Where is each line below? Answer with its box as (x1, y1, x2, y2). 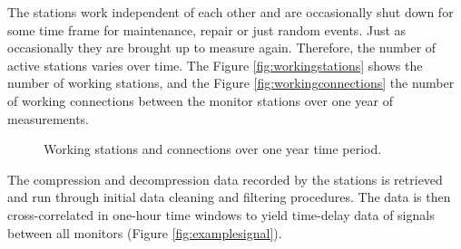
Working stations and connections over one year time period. (44, 139, 382, 158)
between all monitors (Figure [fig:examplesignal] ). (7, 223, 282, 242)
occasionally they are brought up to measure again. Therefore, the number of (7, 38, 436, 57)
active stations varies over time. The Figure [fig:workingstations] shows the (7, 55, 423, 74)
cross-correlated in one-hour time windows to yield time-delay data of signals (7, 205, 435, 224)
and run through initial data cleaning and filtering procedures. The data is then (7, 187, 451, 206)
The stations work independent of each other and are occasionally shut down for (7, 3, 454, 21)
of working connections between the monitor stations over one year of (7, 91, 394, 110)
